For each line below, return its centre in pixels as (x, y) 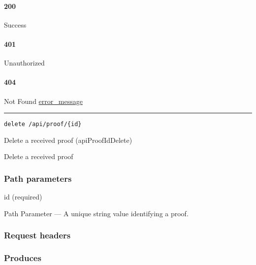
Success (15, 24)
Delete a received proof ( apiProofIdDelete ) (68, 140)
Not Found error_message (43, 101)
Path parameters (38, 178)
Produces (23, 258)
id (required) (23, 197)
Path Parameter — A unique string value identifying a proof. (96, 213)
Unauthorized (24, 63)
